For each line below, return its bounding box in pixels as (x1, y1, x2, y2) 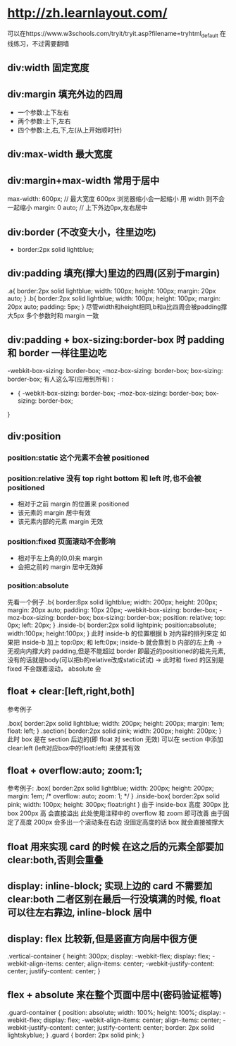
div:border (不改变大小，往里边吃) (7, 226, 156, 238)
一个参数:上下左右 (17, 108, 69, 116)
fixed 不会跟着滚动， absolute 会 (7, 664, 101, 673)
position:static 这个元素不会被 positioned (7, 453, 149, 463)
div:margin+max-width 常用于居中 (7, 174, 160, 186)
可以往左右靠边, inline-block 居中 (7, 906, 152, 918)
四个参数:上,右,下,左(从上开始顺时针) (17, 126, 123, 134)
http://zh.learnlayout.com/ (7, 5, 168, 21)
